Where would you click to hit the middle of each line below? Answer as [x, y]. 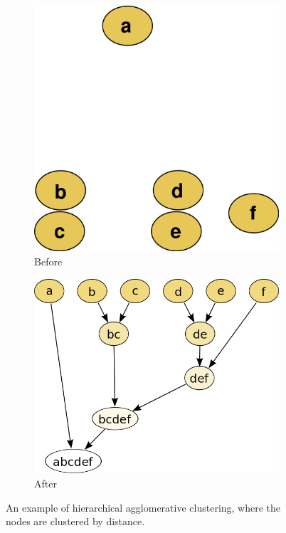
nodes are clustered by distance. [75, 521]
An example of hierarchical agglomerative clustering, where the [143, 507]
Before [48, 262]
